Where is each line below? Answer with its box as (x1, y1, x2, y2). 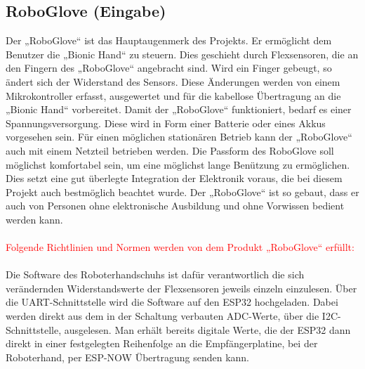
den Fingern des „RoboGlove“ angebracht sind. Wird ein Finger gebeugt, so (6, 60, 332, 75)
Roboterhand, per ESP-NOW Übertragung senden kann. (6, 349, 250, 364)
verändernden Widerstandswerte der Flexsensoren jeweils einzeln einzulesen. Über (6, 280, 357, 295)
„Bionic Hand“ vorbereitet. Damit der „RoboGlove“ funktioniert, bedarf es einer (6, 102, 352, 117)
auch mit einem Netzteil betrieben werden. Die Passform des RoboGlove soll (6, 143, 334, 157)
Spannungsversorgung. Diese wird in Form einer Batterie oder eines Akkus (6, 115, 326, 130)
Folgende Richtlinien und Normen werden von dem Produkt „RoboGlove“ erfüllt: (6, 240, 354, 254)
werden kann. (6, 212, 63, 226)
